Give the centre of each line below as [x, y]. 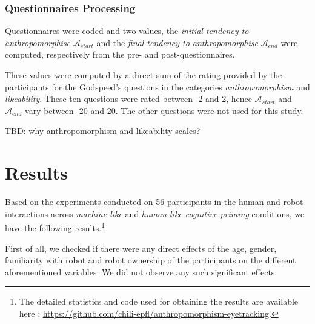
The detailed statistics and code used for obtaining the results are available [159, 301]
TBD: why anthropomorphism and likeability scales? [103, 131]
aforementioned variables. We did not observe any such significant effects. [141, 272]
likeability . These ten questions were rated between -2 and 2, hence [128, 99]
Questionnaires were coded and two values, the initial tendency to [127, 31]
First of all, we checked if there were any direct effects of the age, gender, [141, 248]
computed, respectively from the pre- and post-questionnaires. [120, 54]
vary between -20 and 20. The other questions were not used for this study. [164, 110]
